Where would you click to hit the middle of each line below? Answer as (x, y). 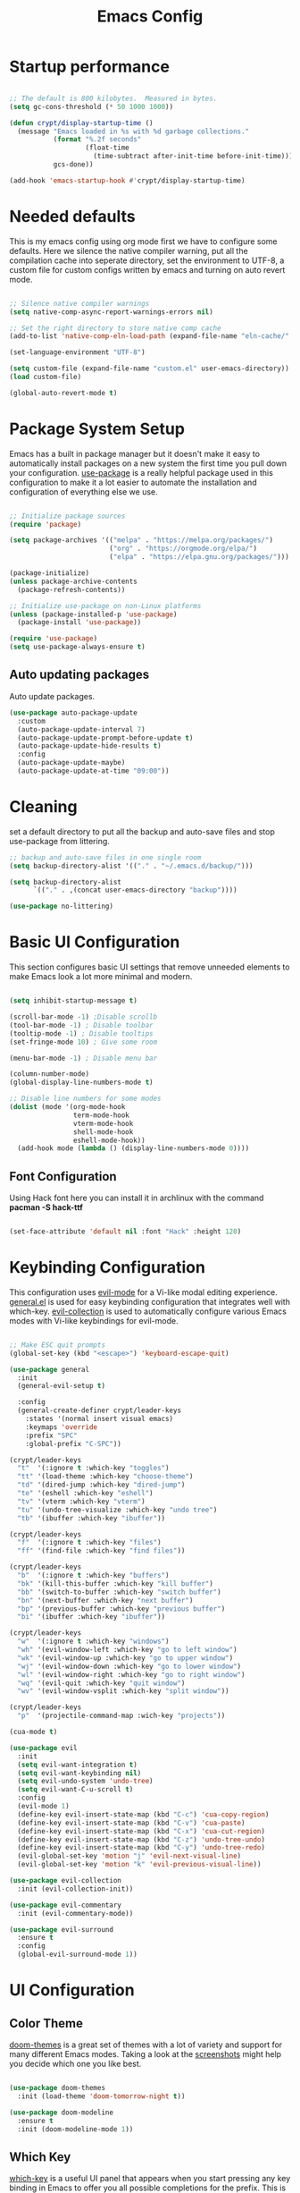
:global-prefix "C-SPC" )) (74, 1444)
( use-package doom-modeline (62, 2113)
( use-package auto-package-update (74, 713)
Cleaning (43, 807)
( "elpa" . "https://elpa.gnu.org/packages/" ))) (199, 557)
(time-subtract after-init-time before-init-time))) (193, 157)
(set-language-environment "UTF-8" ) (77, 352)
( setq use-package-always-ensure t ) (77, 647)
